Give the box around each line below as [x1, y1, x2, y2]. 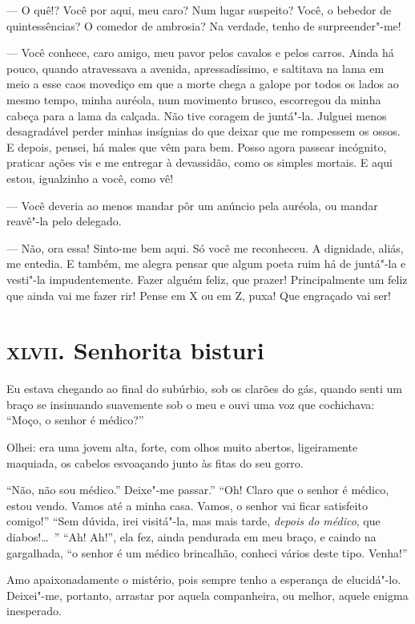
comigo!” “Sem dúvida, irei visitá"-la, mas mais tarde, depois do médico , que [6, 513, 381, 529]
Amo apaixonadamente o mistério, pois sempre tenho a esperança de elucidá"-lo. [6, 571, 401, 588]
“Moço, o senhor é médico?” [6, 411, 144, 428]
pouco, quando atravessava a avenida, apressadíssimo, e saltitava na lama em [6, 59, 385, 76]
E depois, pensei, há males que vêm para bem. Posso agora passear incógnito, [6, 138, 387, 155]
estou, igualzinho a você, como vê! [6, 169, 174, 186]
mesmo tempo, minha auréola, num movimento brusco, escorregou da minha [6, 91, 381, 107]
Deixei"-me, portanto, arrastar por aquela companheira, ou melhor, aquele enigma [6, 586, 409, 603]
